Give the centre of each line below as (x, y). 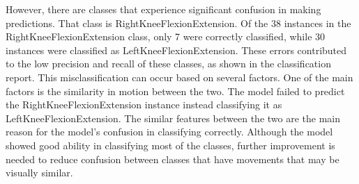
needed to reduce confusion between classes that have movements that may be (173, 159)
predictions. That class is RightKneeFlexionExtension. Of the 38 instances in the (178, 23)
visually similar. (39, 173)
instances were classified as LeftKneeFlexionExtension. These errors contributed (176, 50)
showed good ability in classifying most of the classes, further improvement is (170, 145)
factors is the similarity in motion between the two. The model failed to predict (175, 91)
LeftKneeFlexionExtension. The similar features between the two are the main (173, 118)
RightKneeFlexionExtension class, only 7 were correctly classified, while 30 (166, 36)
